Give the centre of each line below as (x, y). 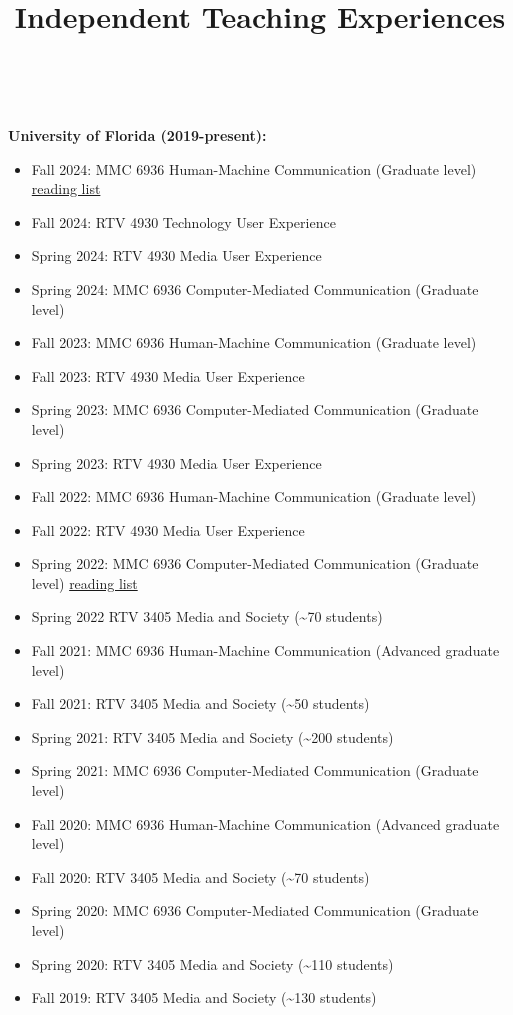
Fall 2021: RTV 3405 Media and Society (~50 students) (200, 703)
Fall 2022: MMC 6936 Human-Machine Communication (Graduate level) (254, 496)
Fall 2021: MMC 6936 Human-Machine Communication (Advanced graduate (265, 650)
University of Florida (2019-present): (137, 134)
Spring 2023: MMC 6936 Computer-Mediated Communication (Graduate (255, 409)
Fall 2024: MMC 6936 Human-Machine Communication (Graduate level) (254, 168)
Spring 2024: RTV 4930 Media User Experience (176, 255)
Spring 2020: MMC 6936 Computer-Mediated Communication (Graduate (255, 910)
